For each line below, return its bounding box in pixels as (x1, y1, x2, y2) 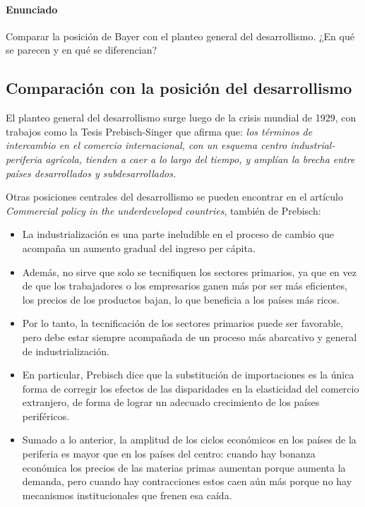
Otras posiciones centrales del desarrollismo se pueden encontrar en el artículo (6, 189, 343, 204)
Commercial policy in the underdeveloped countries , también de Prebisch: (6, 203, 321, 217)
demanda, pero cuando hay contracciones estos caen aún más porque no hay (22, 474, 352, 489)
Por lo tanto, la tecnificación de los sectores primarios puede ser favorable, (22, 316, 344, 330)
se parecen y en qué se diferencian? (6, 42, 157, 57)
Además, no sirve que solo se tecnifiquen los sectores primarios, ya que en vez (22, 264, 357, 279)
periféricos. (22, 408, 70, 423)
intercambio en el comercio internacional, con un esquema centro (6, 138, 287, 153)
